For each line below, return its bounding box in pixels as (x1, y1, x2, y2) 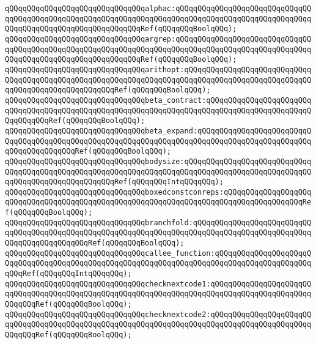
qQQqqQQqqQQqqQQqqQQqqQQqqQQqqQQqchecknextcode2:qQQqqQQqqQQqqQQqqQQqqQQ (5, 310, 312, 319)
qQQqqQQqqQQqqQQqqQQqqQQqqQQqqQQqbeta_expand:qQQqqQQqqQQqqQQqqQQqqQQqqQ (5, 126, 312, 135)
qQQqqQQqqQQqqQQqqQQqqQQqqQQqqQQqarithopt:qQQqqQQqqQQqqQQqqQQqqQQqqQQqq (5, 65, 312, 74)
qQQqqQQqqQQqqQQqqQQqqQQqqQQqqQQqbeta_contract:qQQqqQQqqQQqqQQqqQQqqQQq (5, 95, 312, 105)
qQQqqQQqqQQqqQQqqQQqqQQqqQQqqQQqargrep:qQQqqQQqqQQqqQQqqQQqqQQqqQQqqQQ (5, 34, 312, 43)
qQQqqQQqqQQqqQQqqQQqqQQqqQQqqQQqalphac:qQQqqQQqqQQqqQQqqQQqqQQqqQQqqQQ (5, 4, 312, 13)
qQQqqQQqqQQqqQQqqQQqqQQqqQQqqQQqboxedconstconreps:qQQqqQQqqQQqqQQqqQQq (5, 187, 312, 196)
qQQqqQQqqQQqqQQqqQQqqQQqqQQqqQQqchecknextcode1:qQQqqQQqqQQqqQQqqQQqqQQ (5, 279, 312, 288)
